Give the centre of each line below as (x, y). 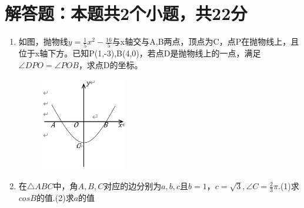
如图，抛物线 (43, 41)
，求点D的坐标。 (111, 65)
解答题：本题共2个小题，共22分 (126, 13)
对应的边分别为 (133, 186)
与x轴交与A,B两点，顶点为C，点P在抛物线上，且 (206, 41)
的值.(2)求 (55, 197)
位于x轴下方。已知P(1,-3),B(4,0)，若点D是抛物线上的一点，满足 (140, 53)
